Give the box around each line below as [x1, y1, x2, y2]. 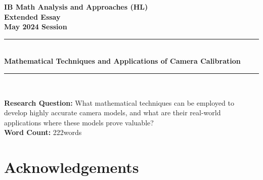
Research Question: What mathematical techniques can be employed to [4, 97, 234, 108]
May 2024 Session [4, 21, 67, 32]
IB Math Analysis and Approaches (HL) [4, 2, 148, 12]
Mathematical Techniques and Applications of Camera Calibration [4, 56, 241, 66]
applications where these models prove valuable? [4, 117, 154, 127]
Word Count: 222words [4, 127, 82, 138]
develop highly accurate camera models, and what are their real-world [4, 107, 221, 118]
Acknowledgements [4, 157, 139, 177]
